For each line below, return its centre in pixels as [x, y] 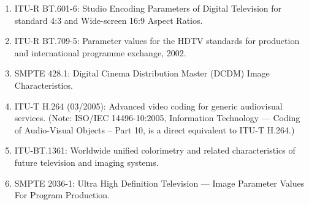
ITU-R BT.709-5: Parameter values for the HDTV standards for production [157, 41]
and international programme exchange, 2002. [100, 52]
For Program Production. [62, 195]
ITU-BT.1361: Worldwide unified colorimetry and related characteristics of [155, 150]
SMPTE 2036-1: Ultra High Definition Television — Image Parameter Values [159, 183]
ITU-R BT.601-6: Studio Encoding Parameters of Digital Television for [148, 8]
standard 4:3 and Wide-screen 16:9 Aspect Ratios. [109, 20]
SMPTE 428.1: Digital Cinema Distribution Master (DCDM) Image [142, 73]
